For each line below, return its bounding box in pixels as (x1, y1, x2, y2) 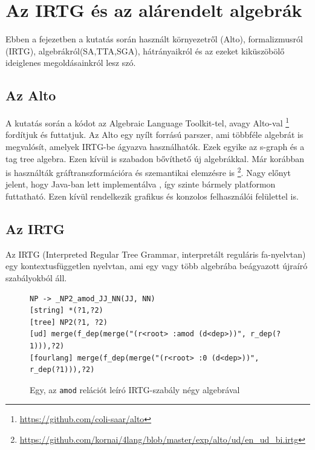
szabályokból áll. (5, 271, 67, 284)
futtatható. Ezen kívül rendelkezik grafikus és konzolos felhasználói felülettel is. (5, 189, 299, 202)
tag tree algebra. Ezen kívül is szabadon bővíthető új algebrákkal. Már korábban (5, 152, 305, 165)
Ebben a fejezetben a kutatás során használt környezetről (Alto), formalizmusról (5, 33, 303, 45)
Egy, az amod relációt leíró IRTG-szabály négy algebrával (30, 383, 240, 396)
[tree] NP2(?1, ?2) (30, 318, 108, 327)
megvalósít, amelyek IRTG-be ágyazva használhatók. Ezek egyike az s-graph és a (5, 140, 305, 152)
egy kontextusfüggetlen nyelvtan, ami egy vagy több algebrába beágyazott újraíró (5, 259, 308, 272)
